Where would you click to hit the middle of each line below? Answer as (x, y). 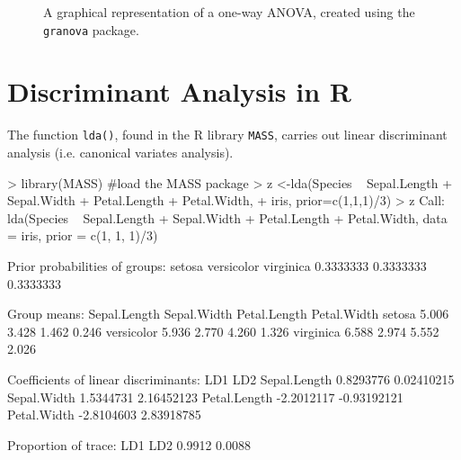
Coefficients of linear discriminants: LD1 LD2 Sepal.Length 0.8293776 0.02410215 (231, 379)
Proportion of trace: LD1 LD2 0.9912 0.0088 (129, 444)
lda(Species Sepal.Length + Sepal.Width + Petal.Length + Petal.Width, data (227, 217)
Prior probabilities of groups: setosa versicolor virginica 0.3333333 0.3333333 (217, 266)
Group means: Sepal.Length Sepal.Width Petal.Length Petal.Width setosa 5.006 (228, 314)
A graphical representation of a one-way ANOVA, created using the (229, 12)
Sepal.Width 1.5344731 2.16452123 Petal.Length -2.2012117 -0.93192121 (205, 397)
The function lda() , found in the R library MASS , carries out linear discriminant (227, 135)
